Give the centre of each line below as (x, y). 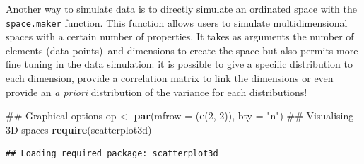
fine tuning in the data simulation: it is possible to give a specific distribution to (179, 64)
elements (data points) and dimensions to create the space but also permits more (182, 50)
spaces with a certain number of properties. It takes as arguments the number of (180, 36)
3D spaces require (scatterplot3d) (79, 129)
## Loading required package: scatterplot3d (112, 154)
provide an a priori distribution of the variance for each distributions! (157, 92)
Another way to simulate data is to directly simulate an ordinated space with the (182, 8)
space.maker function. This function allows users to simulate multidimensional (177, 22)
